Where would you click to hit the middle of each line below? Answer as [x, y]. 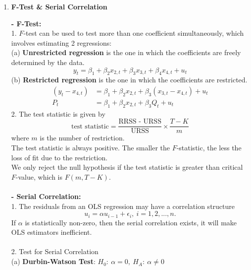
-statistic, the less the [209, 148]
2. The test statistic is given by [58, 113]
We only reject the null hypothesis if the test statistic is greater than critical [127, 167]
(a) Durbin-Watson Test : [53, 261]
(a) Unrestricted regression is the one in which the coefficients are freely [126, 52]
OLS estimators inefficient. [51, 232]
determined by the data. [48, 62]
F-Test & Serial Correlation [59, 6]
